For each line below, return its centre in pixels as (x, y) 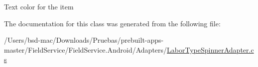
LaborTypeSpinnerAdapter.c (210, 49)
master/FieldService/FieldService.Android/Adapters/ (86, 49)
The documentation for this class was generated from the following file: (112, 23)
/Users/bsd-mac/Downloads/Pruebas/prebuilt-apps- (84, 40)
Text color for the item (39, 6)
